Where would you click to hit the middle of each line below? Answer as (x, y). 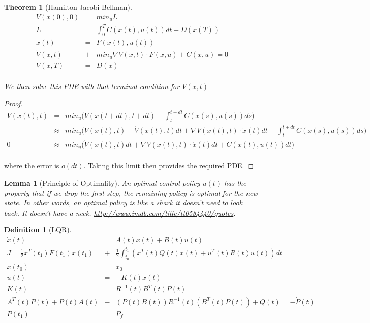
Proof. (13, 103)
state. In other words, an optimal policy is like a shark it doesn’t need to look (123, 203)
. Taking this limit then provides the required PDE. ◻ (169, 166)
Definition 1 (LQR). (38, 230)
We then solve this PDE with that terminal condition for (92, 86)
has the (235, 183)
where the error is (32, 166)
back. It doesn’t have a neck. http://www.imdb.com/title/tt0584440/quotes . (120, 212)
